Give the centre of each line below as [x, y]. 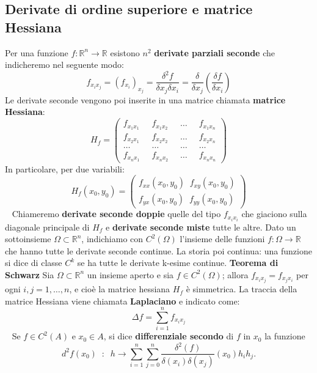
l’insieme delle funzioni [222, 239]
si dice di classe [34, 263]
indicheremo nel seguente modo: [64, 65]
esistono [125, 52]
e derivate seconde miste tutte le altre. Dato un [201, 227]
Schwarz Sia [30, 274]
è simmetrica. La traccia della [242, 289]
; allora [235, 274]
